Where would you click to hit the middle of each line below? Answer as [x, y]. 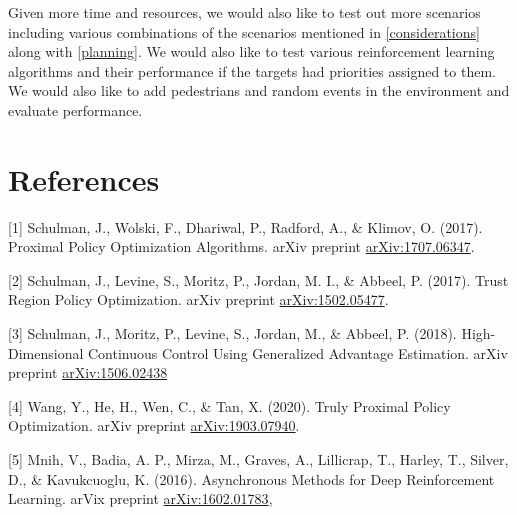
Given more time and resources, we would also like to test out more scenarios [244, 12]
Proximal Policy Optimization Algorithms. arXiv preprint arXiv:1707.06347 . [241, 246]
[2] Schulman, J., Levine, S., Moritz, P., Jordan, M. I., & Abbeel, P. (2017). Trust [258, 279]
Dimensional [46, 352]
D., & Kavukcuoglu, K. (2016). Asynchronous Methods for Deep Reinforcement [251, 478]
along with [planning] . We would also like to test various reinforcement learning [251, 51]
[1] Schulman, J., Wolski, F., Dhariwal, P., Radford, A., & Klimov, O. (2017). [245, 226]
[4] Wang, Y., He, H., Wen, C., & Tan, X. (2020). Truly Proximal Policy [229, 405]
